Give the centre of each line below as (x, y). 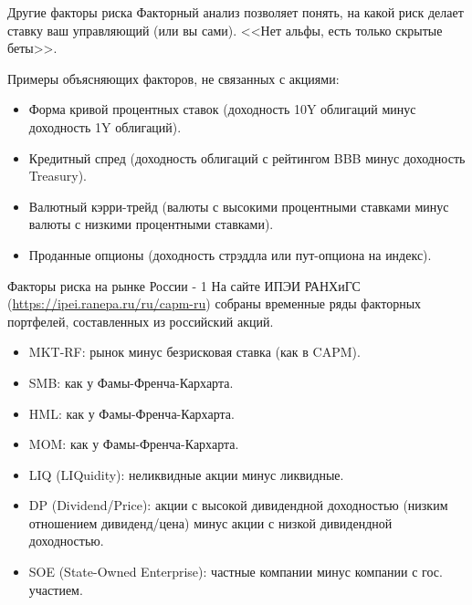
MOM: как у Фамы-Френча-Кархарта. (134, 444)
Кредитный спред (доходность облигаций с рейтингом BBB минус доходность (247, 157)
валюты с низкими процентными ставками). (151, 224)
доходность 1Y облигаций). (105, 126)
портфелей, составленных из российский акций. (141, 321)
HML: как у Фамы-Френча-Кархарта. (131, 413)
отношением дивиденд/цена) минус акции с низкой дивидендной (210, 522)
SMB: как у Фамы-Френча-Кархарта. (131, 382)
